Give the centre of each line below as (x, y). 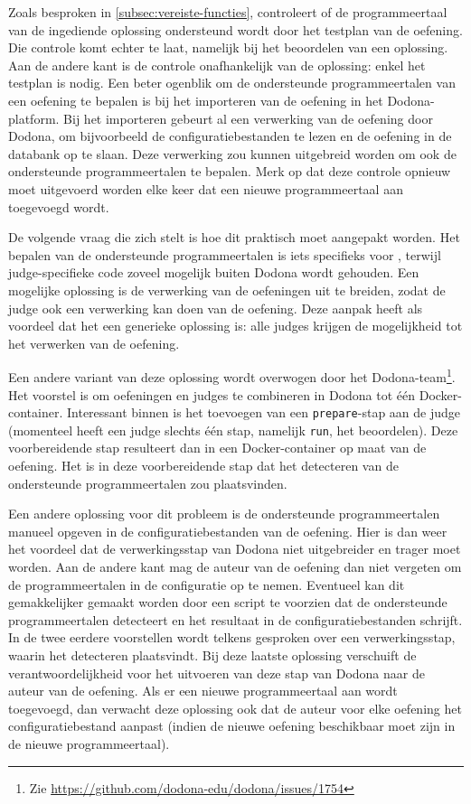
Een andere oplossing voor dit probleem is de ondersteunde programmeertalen (224, 514)
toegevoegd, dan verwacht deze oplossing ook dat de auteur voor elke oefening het (235, 708)
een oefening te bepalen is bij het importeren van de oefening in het (196, 100)
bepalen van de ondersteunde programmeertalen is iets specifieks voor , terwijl (225, 254)
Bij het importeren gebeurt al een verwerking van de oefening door (248, 118)
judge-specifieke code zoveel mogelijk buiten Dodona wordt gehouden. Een (214, 272)
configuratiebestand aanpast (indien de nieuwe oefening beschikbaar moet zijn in (232, 726)
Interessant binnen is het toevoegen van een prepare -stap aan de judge (264, 412)
